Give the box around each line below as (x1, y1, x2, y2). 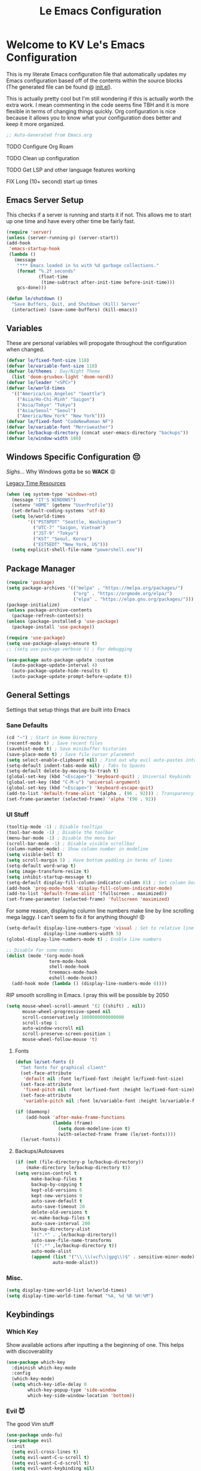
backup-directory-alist (31, 1226, 91, 1232)
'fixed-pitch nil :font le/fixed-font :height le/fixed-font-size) (23, 1087, 195, 1093)
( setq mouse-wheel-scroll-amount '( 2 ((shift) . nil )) (6, 1003, 146, 1009)
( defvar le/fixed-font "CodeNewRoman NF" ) (6, 419, 114, 425)
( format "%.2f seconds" (17, 268, 77, 274)
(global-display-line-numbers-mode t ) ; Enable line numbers (6, 936, 162, 942)
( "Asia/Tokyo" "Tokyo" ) (17, 402, 77, 408)
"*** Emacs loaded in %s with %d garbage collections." (17, 262, 160, 268)
